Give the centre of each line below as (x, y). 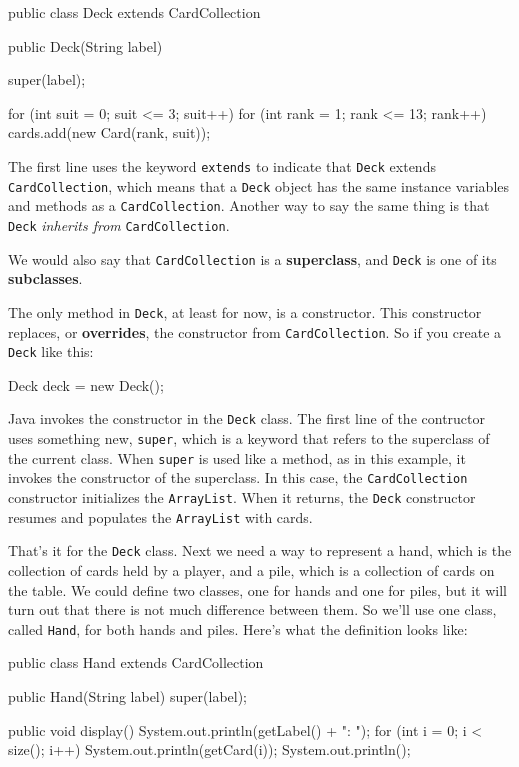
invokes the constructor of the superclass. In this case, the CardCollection (238, 477)
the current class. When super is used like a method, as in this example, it (237, 457)
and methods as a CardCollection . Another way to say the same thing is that (249, 205)
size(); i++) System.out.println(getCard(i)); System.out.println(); (209, 749)
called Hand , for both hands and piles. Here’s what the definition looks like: (238, 628)
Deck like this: (51, 351)
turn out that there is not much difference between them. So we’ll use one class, (252, 609)
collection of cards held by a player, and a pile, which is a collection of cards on (251, 570)
